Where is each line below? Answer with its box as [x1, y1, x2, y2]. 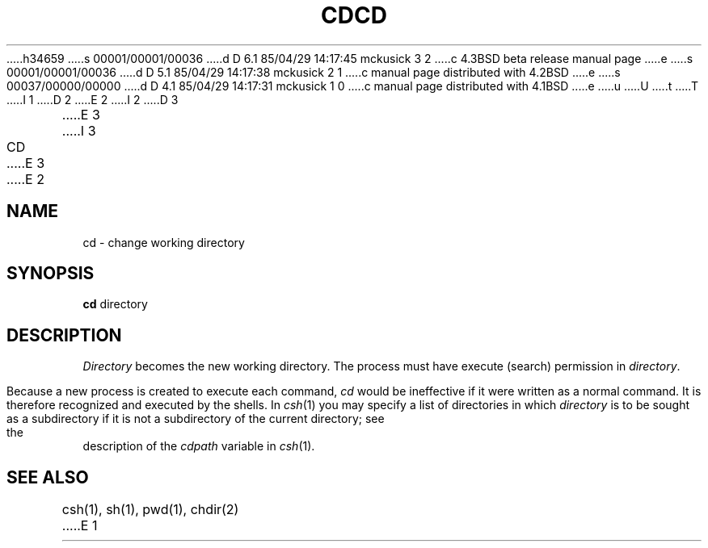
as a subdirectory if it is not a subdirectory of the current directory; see [6, 412, 385, 426]
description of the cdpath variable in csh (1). [82, 439, 315, 454]
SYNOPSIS [6, 263, 95, 284]
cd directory [82, 297, 148, 312]
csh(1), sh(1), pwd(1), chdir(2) [61, 501, 239, 518]
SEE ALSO [6, 466, 89, 487]
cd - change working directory [82, 235, 245, 249]
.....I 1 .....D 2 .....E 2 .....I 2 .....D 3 [6, 92, 179, 107]
